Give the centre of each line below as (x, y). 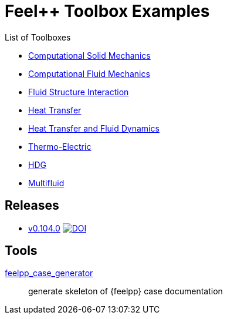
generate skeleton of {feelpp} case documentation (126, 291)
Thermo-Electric (60, 146)
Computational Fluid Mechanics (89, 73)
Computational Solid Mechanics (89, 55)
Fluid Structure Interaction (79, 92)
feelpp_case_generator (49, 273)
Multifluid (46, 183)
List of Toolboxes (38, 37)
